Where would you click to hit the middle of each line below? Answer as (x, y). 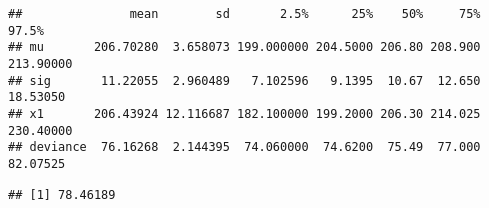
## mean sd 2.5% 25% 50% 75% (244, 14)
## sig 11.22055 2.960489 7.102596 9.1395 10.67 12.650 (244, 80)
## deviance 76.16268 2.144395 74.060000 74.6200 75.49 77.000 (244, 147)
